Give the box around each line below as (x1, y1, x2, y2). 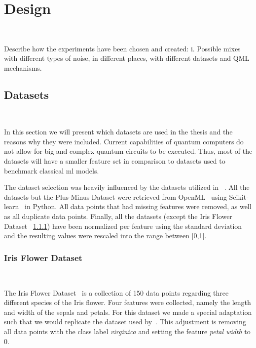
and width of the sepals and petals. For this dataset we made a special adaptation (4, 306, 252, 317)
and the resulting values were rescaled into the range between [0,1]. (4, 230, 207, 241)
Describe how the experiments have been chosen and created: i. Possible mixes (4, 43, 241, 53)
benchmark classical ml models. (4, 165, 99, 175)
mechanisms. (4, 62, 42, 73)
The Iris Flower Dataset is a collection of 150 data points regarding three (4, 287, 229, 298)
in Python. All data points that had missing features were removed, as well (25, 201, 252, 212)
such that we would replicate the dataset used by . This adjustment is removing (4, 316, 246, 327)
